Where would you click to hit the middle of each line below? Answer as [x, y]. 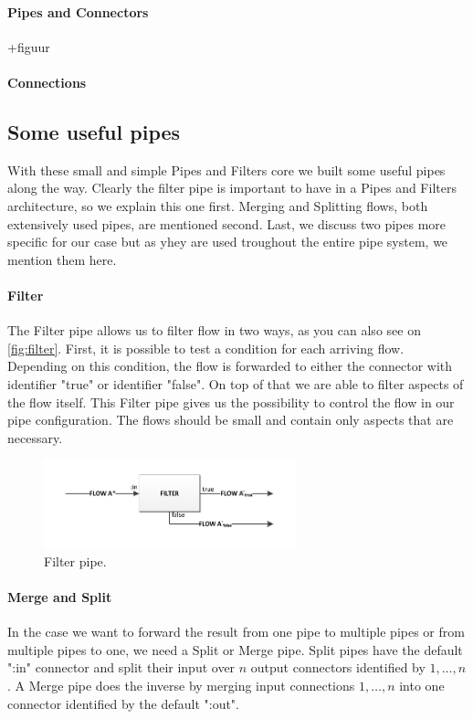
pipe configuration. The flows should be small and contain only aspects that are [231, 420]
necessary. [35, 437]
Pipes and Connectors [78, 11]
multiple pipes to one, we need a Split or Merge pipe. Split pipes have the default [235, 649]
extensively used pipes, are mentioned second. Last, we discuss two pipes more [227, 223]
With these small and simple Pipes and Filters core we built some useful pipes [226, 169]
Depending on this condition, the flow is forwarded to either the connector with [230, 366]
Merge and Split [60, 597]
